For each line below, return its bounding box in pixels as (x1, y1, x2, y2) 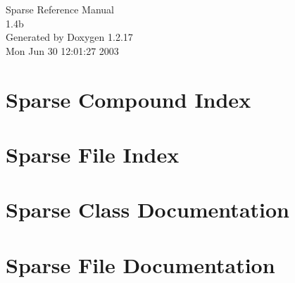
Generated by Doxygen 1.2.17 (6, 30, 133, 44)
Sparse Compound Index (6, 84, 251, 113)
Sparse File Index (6, 139, 180, 168)
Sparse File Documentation (6, 250, 275, 279)
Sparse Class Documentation (6, 195, 289, 224)
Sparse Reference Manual (6, 2, 114, 16)
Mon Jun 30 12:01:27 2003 (6, 43, 119, 58)
